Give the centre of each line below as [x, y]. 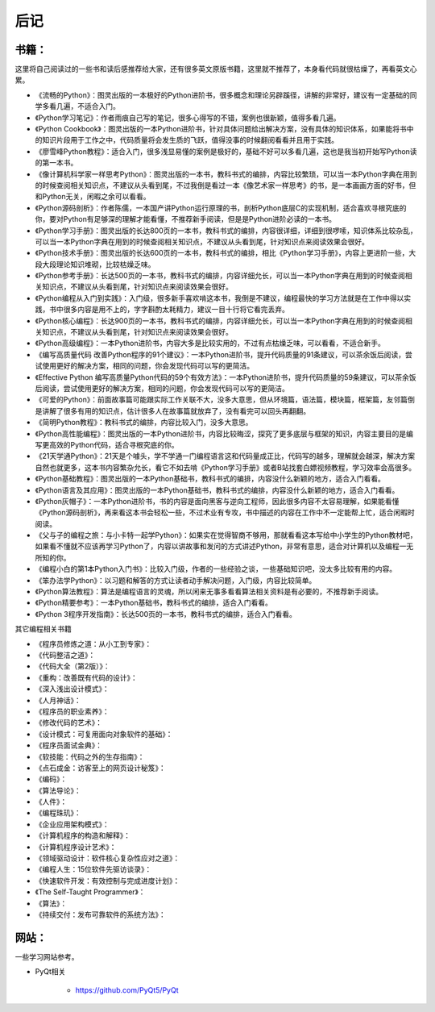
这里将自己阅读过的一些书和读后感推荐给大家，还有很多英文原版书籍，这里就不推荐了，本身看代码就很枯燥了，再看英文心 [216, 69]
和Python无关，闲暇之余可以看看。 [93, 197]
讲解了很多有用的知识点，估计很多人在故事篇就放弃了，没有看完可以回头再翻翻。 [176, 410]
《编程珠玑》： [58, 813]
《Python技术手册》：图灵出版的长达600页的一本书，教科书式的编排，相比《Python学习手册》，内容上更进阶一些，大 [226, 253]
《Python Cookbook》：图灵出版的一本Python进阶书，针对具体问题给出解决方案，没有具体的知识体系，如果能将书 [221, 129]
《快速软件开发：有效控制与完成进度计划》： [108, 881]
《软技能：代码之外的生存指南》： [90, 756]
